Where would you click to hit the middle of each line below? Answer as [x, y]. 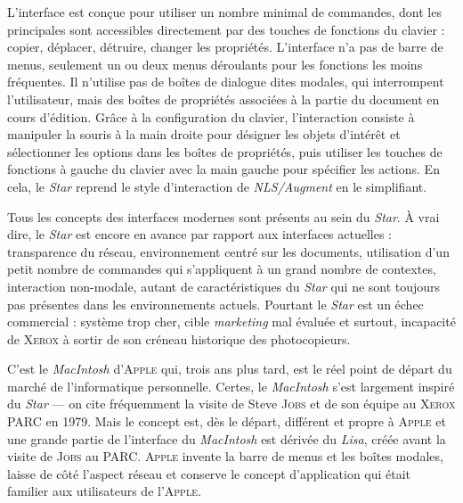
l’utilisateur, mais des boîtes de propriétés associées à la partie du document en [223, 99]
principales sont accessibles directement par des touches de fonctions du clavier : [226, 29]
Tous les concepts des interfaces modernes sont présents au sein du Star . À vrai [223, 216]
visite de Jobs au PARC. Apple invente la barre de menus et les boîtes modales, [225, 456]
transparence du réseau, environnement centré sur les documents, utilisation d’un [228, 251]
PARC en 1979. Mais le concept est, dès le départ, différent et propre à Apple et [227, 421]
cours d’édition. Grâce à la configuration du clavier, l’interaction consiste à [211, 116]
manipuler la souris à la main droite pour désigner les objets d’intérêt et [204, 134]
